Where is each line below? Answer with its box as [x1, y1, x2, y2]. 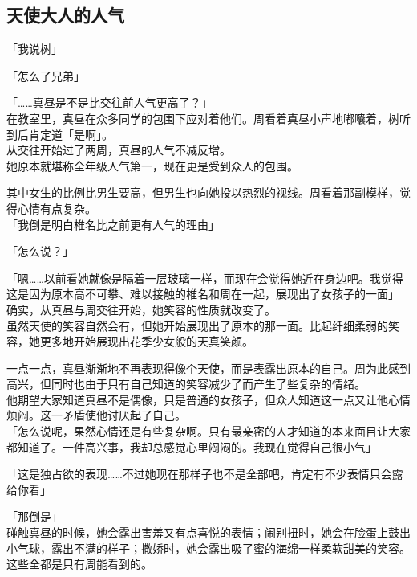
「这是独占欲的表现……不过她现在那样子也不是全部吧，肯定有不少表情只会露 [6, 465, 403, 482]
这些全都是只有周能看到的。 [6, 555, 152, 572]
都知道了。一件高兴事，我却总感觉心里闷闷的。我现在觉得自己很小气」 [6, 438, 377, 455]
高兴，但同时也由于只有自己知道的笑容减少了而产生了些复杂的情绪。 [6, 375, 366, 392]
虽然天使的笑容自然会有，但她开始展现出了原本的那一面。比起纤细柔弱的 [6, 317, 388, 334]
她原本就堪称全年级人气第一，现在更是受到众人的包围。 [6, 157, 298, 174]
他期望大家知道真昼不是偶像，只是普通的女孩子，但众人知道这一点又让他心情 [6, 391, 411, 407]
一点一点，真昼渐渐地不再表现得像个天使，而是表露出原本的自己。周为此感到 [6, 359, 411, 376]
